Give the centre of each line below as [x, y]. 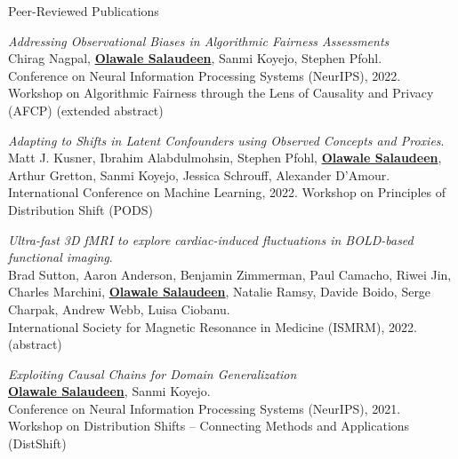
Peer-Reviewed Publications [84, 11]
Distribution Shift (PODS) [80, 209]
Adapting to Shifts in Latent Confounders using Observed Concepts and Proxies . [226, 140]
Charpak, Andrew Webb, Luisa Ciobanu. [119, 309]
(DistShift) [37, 443]
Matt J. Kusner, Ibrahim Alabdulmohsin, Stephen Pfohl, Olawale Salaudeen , [225, 158]
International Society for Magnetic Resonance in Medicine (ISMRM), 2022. [213, 326]
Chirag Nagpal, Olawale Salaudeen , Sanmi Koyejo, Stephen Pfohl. [195, 58]
